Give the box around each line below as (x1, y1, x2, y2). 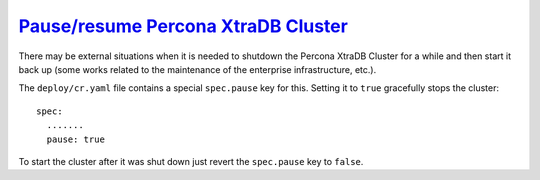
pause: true (46, 133, 105, 145)
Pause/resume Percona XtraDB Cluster (18, 15, 349, 37)
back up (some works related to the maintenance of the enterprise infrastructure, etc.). (18, 63, 377, 75)
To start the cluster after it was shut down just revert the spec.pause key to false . (18, 155, 364, 167)
